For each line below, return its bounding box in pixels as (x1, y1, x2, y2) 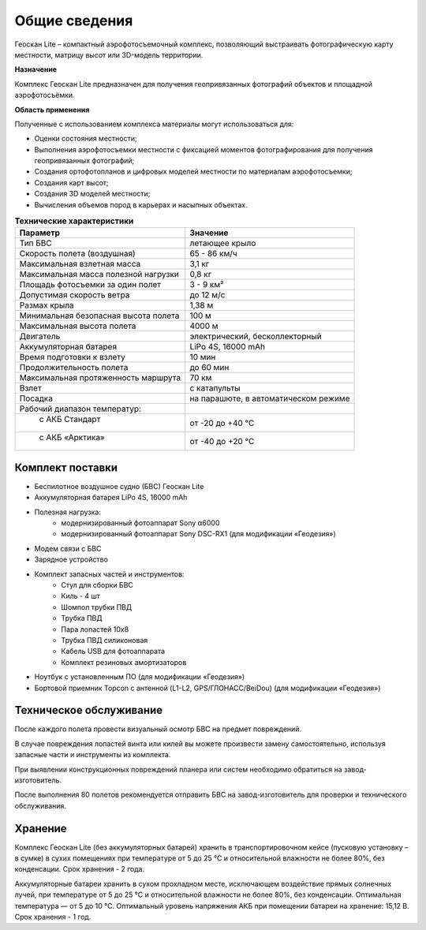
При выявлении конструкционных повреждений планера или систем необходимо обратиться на (14, 764, 342, 774)
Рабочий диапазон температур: (19, 403, 142, 414)
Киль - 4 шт (61, 592, 100, 601)
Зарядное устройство (34, 555, 108, 564)
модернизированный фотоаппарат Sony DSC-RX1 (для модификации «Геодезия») (61, 529, 337, 539)
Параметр (19, 227, 61, 238)
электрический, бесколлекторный (189, 331, 323, 342)
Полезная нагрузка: (34, 507, 102, 517)
